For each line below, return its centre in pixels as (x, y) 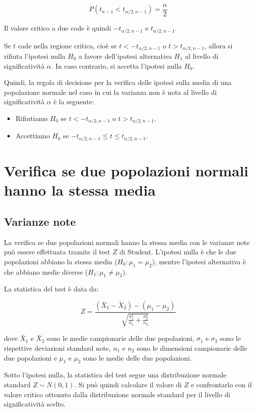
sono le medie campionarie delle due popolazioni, (121, 338)
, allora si (219, 45)
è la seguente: (74, 102)
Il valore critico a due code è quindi (58, 28)
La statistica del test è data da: (51, 289)
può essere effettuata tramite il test (57, 252)
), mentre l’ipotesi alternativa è (199, 261)
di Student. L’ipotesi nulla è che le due (178, 252)
